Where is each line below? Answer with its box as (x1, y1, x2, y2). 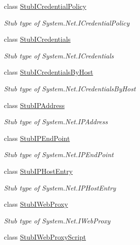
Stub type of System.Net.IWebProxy (4, 215, 111, 225)
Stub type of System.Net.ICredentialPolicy (4, 17, 130, 27)
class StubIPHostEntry (4, 165, 73, 176)
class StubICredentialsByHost (4, 67, 93, 77)
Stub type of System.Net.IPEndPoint (4, 149, 114, 160)
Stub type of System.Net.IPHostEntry (4, 182, 116, 192)
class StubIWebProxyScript (4, 232, 86, 242)
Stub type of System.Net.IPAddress (4, 116, 108, 127)
